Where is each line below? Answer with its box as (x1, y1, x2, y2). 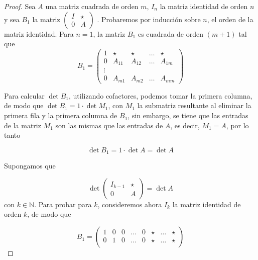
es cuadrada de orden (138, 28, 203, 39)
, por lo (226, 120, 249, 130)
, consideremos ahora (97, 199, 162, 209)
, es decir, (170, 120, 200, 130)
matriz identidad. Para (4, 28, 74, 39)
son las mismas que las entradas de (55, 120, 163, 130)
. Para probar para (34, 199, 92, 209)
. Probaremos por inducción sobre (97, 14, 201, 24)
